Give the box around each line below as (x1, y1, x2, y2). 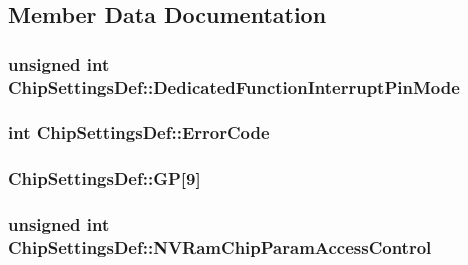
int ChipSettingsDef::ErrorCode (8, 120, 270, 145)
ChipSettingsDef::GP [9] (8, 166, 201, 191)
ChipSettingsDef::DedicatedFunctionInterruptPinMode (8, 74, 460, 99)
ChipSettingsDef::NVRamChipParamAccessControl (8, 235, 432, 260)
